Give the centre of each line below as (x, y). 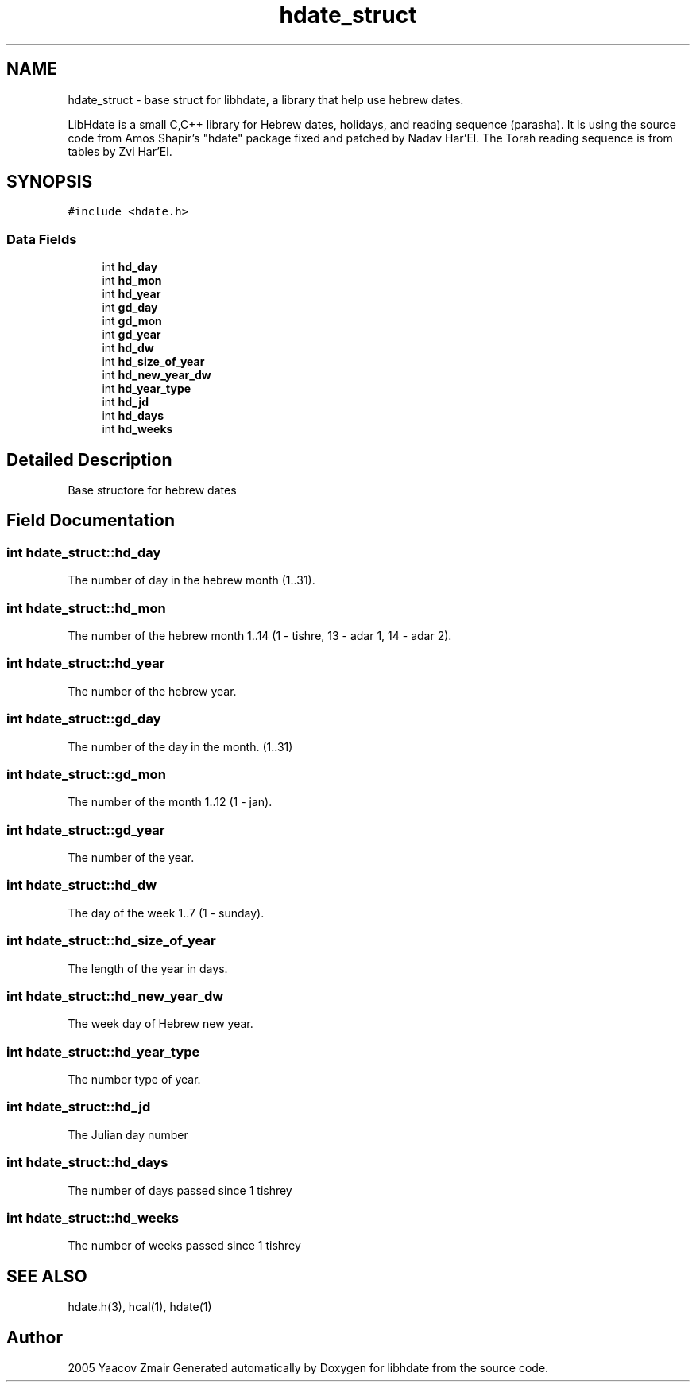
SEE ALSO (47, 1276)
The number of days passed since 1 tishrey (180, 1190)
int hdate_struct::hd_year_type (103, 1051)
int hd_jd (126, 402)
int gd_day (130, 308)
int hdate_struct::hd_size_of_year (111, 941)
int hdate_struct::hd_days (87, 1163)
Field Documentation (91, 521)
